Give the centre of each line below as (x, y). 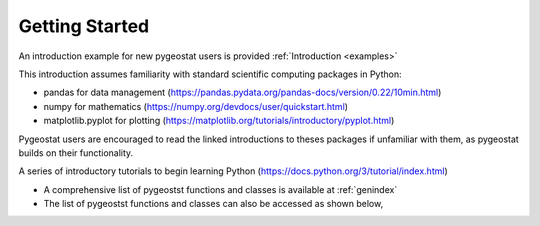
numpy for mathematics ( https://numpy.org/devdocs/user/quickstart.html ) (196, 106)
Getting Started (84, 26)
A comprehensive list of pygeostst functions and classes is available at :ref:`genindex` (220, 189)
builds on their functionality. (76, 152)
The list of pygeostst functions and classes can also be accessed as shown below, (213, 204)
